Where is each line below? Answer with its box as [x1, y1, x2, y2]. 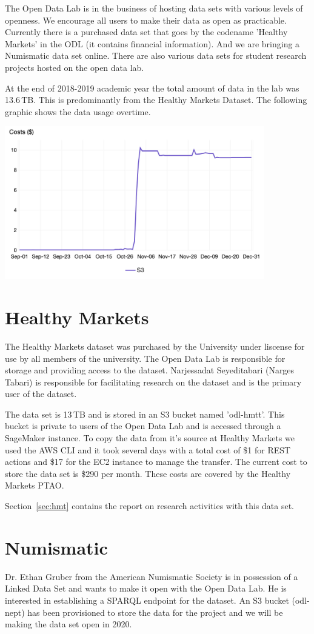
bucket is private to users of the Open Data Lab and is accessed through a [5, 419, 281, 432]
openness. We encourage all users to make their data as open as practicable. [5, 13, 287, 26]
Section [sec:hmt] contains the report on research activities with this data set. [5, 499, 294, 512]
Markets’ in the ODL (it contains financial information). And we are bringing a [5, 37, 300, 50]
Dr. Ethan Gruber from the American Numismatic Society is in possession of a [5, 570, 298, 582]
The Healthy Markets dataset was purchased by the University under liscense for [5, 339, 305, 352]
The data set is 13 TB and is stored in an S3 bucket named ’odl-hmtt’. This [5, 407, 285, 420]
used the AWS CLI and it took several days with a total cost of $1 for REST [5, 443, 291, 456]
